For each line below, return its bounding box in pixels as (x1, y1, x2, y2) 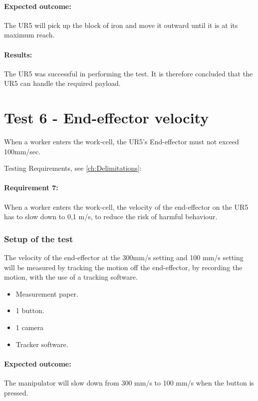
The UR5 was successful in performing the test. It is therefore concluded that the (4, 68, 253, 78)
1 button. (15, 305, 44, 316)
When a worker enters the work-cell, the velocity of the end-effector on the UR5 (4, 201, 249, 212)
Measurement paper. (15, 288, 78, 299)
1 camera (15, 322, 44, 333)
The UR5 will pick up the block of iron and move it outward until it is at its (4, 19, 238, 30)
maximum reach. (4, 29, 55, 40)
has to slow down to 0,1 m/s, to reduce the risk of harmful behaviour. (4, 211, 218, 222)
